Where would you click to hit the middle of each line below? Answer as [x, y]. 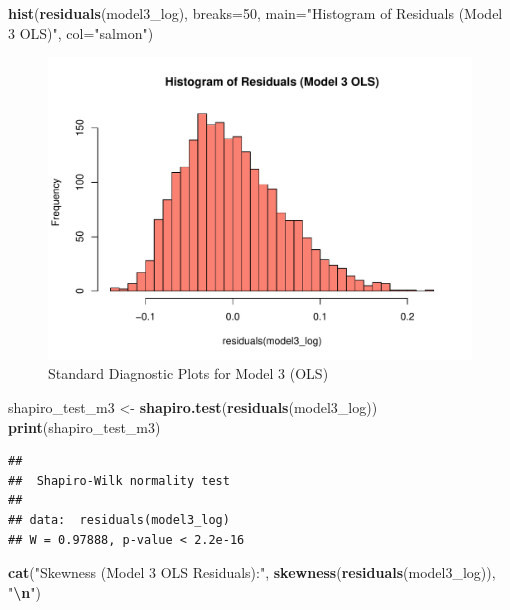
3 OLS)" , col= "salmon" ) [81, 32]
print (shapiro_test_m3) [84, 426]
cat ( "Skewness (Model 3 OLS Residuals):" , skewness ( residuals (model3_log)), [252, 572]
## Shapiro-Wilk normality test [119, 480]
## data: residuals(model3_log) [119, 520]
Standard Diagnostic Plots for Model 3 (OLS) [188, 373]
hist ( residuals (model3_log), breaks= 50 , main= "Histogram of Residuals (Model [255, 13]
